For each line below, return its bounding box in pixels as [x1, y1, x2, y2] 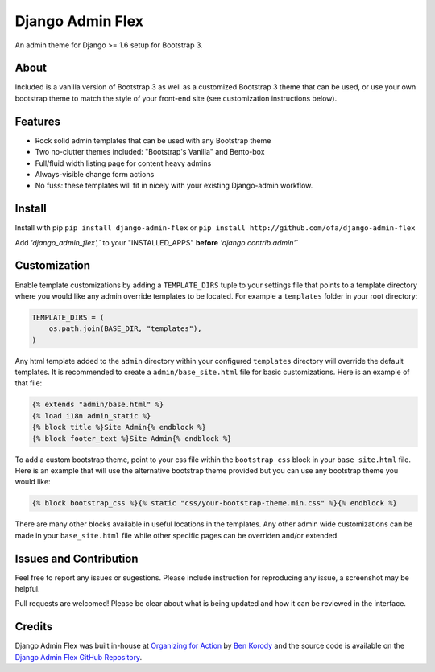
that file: [14, 378, 43, 388]
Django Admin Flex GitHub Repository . [14, 652, 143, 662]
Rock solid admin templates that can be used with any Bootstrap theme [35, 135, 271, 145]
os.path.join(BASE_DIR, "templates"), [48, 324, 202, 333]
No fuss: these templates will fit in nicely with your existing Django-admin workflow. [35, 181, 313, 191]
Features [14, 114, 60, 128]
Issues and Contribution [14, 551, 139, 565]
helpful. [14, 584, 40, 594]
